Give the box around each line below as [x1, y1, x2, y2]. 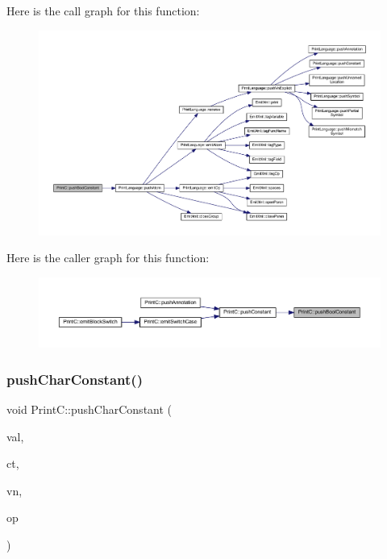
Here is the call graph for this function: [6, 2, 200, 19]
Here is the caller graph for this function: [6, 249, 210, 266]
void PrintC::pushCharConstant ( [6, 401, 173, 418]
